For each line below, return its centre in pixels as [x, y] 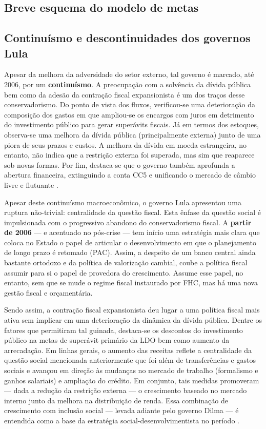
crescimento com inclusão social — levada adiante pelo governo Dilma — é [121, 410]
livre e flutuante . [31, 184]
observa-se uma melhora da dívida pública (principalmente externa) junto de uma [132, 134]
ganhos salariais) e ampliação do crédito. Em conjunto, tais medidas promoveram [132, 380]
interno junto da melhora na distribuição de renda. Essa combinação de [116, 400]
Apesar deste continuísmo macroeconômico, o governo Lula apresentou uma [123, 202]
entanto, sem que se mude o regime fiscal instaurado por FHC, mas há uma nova [131, 282]
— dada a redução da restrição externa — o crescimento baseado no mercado [126, 390]
